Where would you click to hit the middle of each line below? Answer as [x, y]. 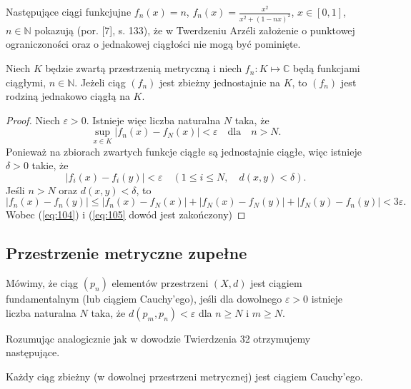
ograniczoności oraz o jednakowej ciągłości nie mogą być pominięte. [153, 44]
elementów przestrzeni [160, 283]
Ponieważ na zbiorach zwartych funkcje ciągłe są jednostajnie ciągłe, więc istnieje [184, 151]
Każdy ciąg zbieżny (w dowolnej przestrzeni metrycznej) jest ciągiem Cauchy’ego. [184, 377]
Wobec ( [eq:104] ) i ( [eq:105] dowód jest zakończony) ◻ [126, 214]
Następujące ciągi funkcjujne [69, 11]
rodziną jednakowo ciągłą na [68, 96]
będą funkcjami [326, 68]
